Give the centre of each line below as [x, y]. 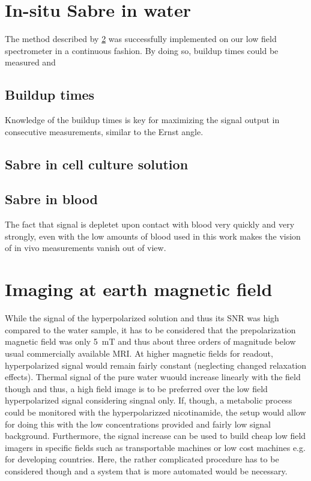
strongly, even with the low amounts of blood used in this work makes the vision [153, 236]
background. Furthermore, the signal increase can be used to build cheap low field [155, 436]
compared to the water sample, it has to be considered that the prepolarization [150, 329]
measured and [30, 62]
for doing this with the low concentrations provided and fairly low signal [138, 424]
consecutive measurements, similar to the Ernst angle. [104, 131]
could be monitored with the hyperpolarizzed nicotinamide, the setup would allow [155, 412]
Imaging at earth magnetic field [139, 289]
